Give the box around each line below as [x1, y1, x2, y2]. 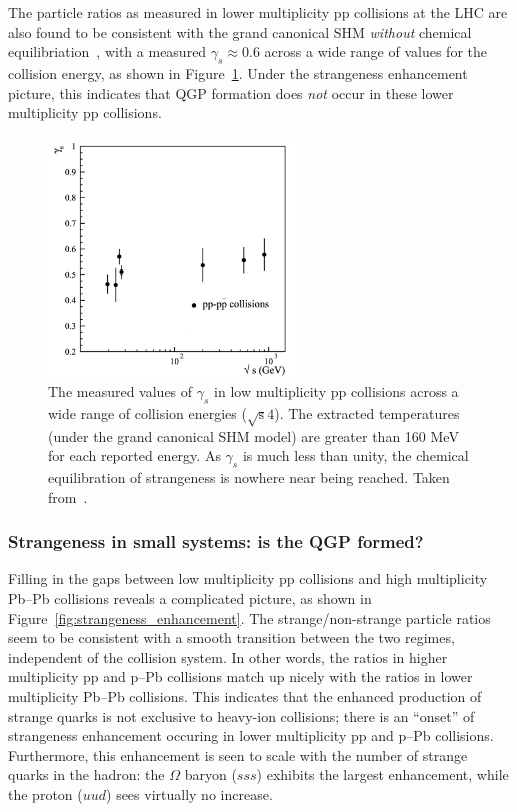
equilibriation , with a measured [8, 41, 207, 62]
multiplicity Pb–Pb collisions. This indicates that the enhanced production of [8, 686, 482, 707]
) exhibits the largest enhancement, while [256, 764, 509, 785]
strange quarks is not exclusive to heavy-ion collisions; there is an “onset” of [8, 705, 475, 726]
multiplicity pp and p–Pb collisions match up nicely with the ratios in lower [8, 666, 473, 687]
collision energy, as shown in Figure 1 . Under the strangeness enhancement [8, 62, 468, 83]
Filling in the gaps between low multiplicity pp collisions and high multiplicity [8, 568, 488, 589]
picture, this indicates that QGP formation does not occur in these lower [8, 82, 454, 103]
